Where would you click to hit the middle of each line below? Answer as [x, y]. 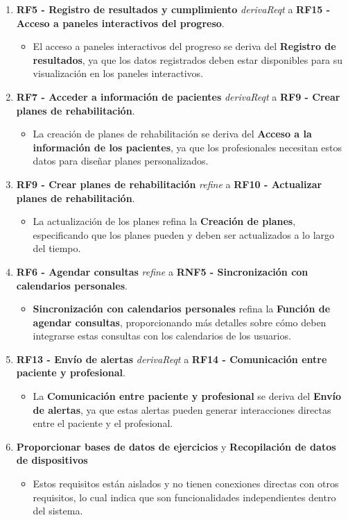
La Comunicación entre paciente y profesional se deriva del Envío [187, 396]
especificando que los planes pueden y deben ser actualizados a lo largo [184, 234]
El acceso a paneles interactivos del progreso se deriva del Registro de [184, 46]
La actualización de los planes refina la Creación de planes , [164, 221]
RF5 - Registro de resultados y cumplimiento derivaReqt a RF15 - [173, 9]
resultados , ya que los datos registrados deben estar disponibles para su [188, 59]
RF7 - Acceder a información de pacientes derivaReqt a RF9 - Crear [178, 96]
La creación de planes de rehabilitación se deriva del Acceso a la [172, 134]
